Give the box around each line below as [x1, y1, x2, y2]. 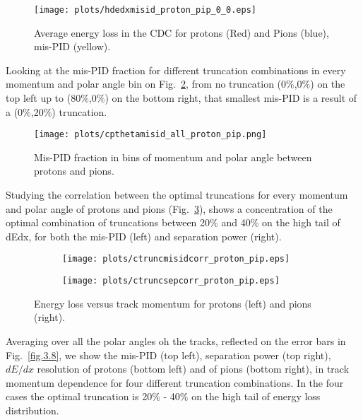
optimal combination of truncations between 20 [6, 215, 210, 230]
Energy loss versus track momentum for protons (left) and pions [34, 296, 311, 310]
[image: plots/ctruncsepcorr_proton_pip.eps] [62, 276, 280, 286]
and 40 [221, 215, 251, 230]
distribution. [6, 402, 59, 417]
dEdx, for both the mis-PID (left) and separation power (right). [6, 228, 282, 243]
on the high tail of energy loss [191, 389, 321, 404]
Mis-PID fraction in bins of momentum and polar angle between [34, 149, 312, 164]
